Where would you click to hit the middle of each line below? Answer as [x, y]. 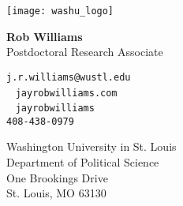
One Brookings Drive [57, 177]
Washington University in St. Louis [91, 146]
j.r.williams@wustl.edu [69, 77]
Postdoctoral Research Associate [85, 52]
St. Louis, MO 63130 [56, 193]
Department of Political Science [83, 162]
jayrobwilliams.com [66, 93]
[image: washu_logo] [60, 11]
